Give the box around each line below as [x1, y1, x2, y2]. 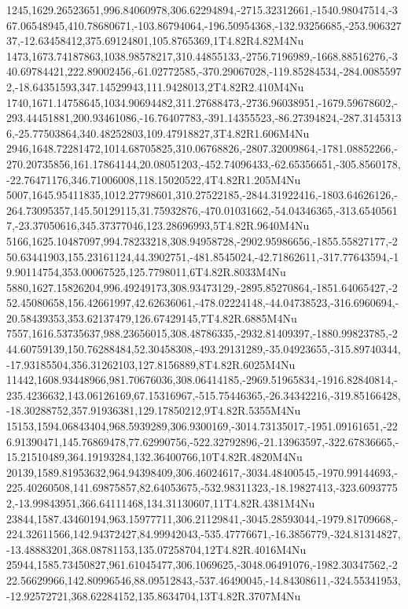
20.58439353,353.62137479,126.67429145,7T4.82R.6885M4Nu [6, 309, 297, 326]
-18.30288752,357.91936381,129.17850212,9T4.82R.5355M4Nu [6, 402, 301, 419]
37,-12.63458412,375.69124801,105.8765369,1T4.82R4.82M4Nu [6, 32, 304, 49]
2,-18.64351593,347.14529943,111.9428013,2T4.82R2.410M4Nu [6, 78, 304, 94]
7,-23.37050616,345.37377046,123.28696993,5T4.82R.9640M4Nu [6, 217, 310, 234]
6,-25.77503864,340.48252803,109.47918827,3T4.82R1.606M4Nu [6, 124, 310, 141]
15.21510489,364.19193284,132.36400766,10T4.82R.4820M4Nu [6, 448, 303, 465]
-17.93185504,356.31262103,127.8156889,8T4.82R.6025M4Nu [6, 356, 296, 372]
